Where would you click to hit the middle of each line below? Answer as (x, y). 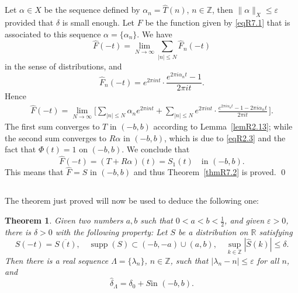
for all (268, 260)
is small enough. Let (98, 22)
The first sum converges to (52, 126)
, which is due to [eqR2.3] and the (225, 137)
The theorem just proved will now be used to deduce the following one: (132, 200)
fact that (20, 149)
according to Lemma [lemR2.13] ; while (223, 126)
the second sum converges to (56, 137)
